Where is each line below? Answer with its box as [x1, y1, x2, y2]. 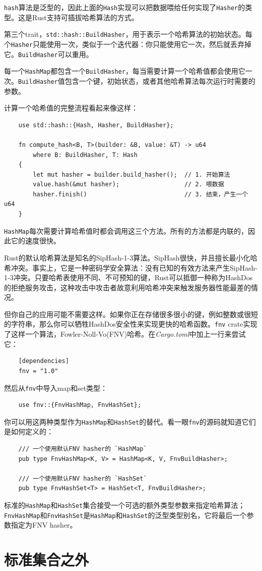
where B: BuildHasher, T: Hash [33, 151, 138, 159]
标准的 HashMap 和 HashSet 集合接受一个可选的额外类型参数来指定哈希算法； [4, 499, 245, 510]
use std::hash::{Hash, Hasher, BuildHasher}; [18, 121, 174, 129]
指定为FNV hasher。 [11, 520, 77, 530]
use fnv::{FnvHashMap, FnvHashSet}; [18, 401, 142, 409]
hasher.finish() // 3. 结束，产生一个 [33, 190, 248, 198]
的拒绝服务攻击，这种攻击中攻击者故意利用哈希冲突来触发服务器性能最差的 [4, 282, 251, 292]
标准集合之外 [4, 549, 89, 570]
